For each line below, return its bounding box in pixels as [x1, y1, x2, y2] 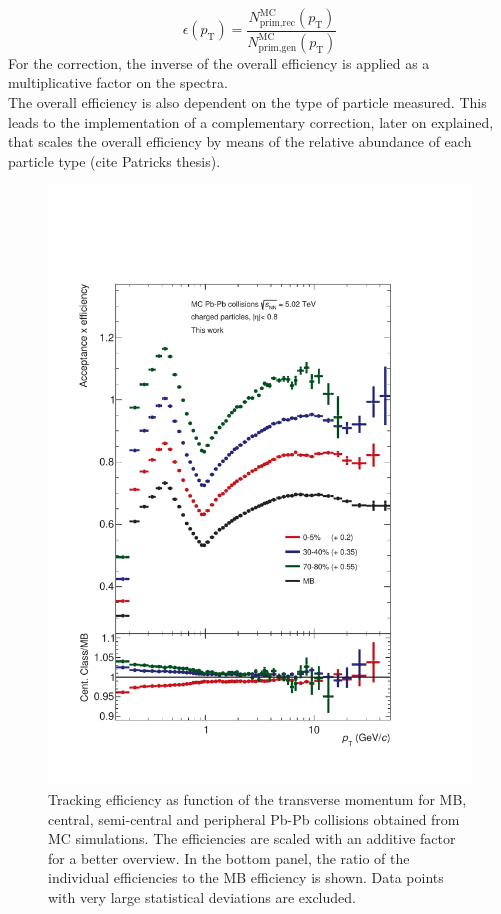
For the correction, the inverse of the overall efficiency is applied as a [8, 52, 430, 73]
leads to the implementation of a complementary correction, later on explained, [8, 111, 494, 132]
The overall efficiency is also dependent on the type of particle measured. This [8, 92, 487, 113]
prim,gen [258, 42, 297, 53]
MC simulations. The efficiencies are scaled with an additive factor [48, 828, 456, 849]
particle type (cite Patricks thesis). [8, 150, 221, 171]
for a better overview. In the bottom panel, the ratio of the [48, 847, 410, 868]
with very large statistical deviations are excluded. [48, 886, 356, 907]
